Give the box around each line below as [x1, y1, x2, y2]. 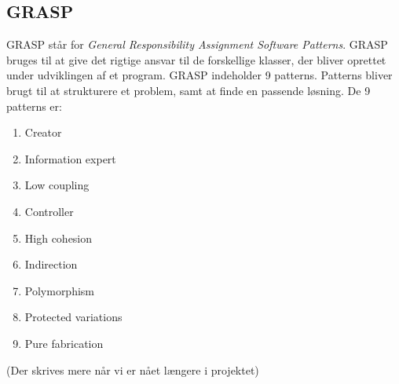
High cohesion [24, 229, 93, 246]
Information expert [24, 150, 116, 166]
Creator [24, 124, 62, 141]
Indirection [24, 256, 78, 272]
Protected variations [24, 309, 123, 325]
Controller [24, 203, 74, 219]
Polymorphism [24, 282, 95, 298]
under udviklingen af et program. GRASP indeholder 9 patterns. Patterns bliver [6, 67, 393, 83]
